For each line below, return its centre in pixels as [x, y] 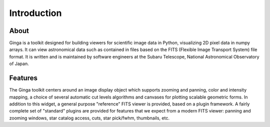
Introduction [35, 13]
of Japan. [19, 64]
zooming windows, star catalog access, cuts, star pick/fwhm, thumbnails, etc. [89, 118]
